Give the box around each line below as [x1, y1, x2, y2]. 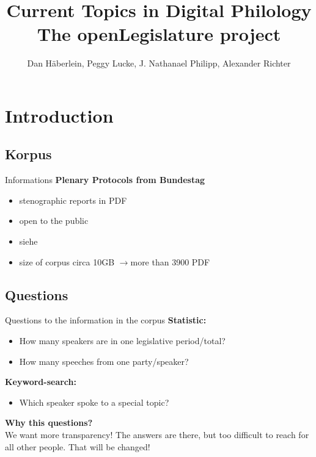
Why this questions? [5, 416, 93, 429]
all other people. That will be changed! [5, 440, 150, 453]
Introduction [5, 103, 114, 128]
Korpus [5, 145, 52, 164]
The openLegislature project [37, 21, 281, 46]
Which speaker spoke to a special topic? [19, 395, 169, 408]
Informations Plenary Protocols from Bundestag [5, 173, 205, 186]
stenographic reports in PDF [19, 193, 127, 206]
